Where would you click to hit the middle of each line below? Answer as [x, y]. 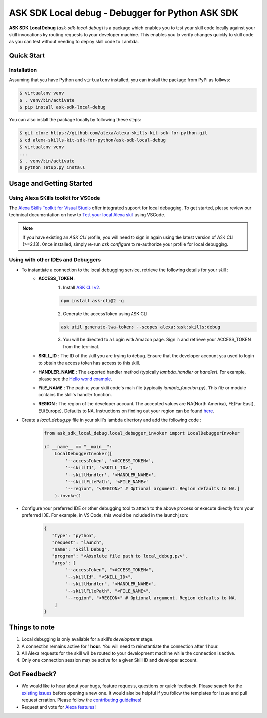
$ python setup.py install [52, 168]
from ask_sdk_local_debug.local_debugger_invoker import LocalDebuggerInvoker [142, 433]
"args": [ [64, 563]
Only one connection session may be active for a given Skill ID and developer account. [110, 660]
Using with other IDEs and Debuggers [55, 260]
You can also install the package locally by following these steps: [75, 120]
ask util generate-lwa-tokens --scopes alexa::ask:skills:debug [140, 327]
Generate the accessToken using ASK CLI [105, 314]
